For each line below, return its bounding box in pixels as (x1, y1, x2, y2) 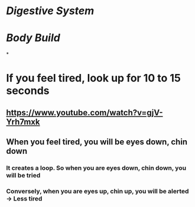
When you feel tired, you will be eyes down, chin (6, 137, 188, 147)
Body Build (6, 31, 60, 45)
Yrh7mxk (6, 117, 40, 127)
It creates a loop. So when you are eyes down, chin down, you (6, 164, 187, 172)
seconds (6, 84, 50, 98)
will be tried (6, 172, 41, 180)
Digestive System (6, 4, 95, 18)
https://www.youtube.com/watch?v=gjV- (6, 108, 163, 118)
